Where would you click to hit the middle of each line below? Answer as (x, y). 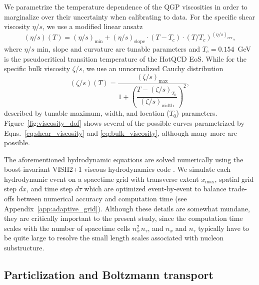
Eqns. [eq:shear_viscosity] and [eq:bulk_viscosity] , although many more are (120, 132)
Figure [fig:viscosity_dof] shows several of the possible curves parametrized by (124, 122)
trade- (238, 189)
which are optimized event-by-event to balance (155, 189)
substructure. (24, 248)
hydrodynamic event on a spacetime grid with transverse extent (101, 179)
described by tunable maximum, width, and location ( (87, 113)
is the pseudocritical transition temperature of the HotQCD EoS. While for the (125, 58)
